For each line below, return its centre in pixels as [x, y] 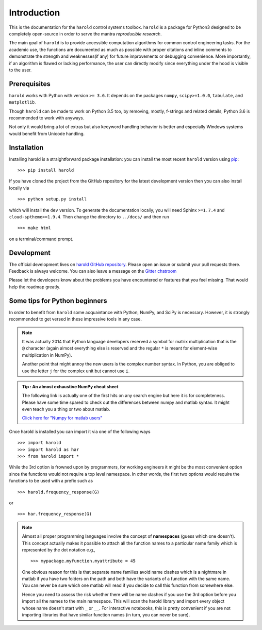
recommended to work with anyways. [47, 118]
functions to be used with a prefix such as [51, 481]
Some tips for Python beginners [58, 301]
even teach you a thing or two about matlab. [66, 409]
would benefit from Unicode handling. [47, 133]
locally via [19, 188]
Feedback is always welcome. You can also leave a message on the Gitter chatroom [93, 271]
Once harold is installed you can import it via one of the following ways [80, 431]
